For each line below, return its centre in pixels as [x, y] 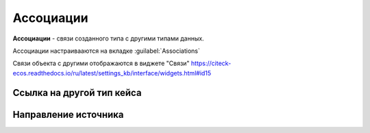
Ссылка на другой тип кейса [77, 93]
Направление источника [68, 114]
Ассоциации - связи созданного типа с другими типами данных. [109, 38]
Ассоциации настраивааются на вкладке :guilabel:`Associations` [106, 51]
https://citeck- [211, 63]
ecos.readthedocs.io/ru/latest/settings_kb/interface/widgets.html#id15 [112, 73]
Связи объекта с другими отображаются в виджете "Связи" [101, 63]
